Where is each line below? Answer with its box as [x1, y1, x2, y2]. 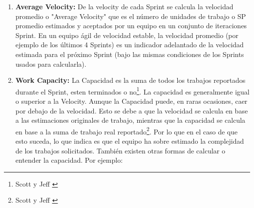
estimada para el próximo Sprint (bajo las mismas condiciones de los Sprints [15, 49, 244, 59]
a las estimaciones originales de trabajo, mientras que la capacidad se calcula [15, 115, 246, 125]
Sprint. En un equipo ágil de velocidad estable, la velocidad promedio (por [15, 30, 239, 40]
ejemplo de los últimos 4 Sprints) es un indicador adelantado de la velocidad [15, 39, 244, 50]
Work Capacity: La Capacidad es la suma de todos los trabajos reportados [15, 75, 246, 85]
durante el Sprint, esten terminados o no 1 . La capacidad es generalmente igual [15, 85, 250, 96]
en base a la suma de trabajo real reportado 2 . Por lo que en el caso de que [15, 125, 238, 136]
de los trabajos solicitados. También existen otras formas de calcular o [15, 145, 226, 155]
